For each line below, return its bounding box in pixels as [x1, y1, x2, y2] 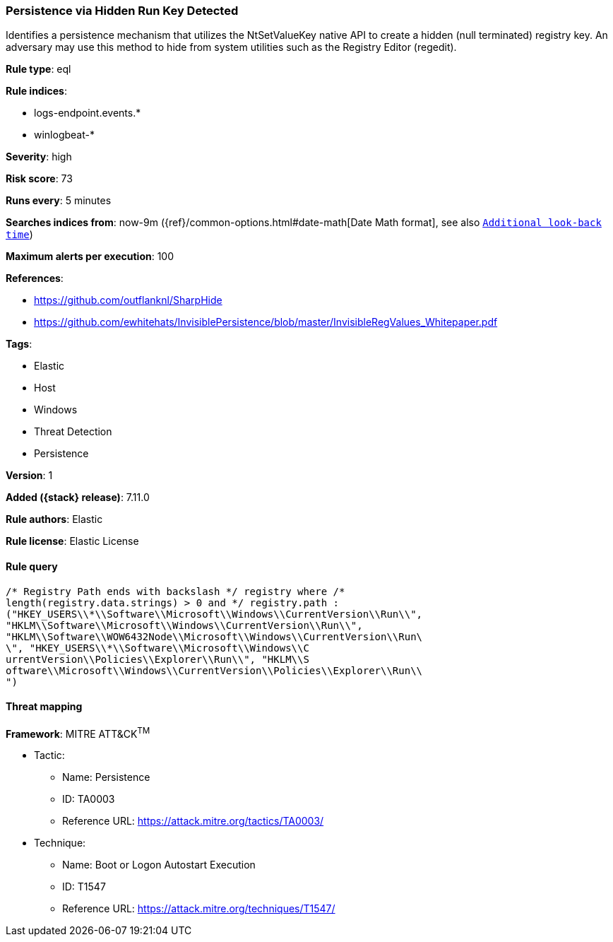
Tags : [6, 338, 32, 351]
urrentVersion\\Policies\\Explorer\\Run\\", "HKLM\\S [6, 653, 309, 665]
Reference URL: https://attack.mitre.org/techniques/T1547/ [62, 902, 335, 915]
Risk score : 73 [6, 172, 73, 185]
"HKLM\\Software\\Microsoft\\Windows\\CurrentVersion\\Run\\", [6, 619, 363, 631]
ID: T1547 [62, 881, 106, 893]
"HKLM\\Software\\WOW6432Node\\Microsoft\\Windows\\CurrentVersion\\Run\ [6, 630, 423, 642]
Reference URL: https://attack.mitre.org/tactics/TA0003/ [62, 815, 324, 828]
